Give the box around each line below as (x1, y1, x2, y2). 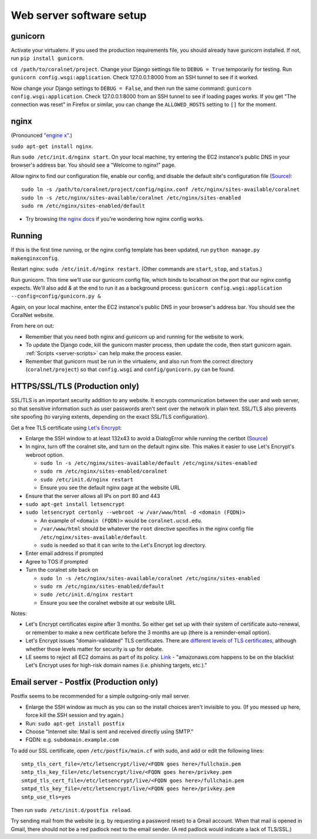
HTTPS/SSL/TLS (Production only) (11, 382, 140, 392)
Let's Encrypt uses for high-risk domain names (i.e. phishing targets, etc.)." (25, 662, 208, 669)
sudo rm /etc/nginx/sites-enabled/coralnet (40, 468, 167, 475)
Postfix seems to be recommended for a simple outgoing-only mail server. (11, 693, 190, 700)
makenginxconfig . (11, 254, 59, 261)
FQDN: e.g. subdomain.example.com (25, 736, 119, 743)
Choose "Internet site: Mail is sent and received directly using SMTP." (25, 728, 194, 735)
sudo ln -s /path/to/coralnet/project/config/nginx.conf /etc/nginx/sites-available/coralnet (21, 186, 300, 193)
